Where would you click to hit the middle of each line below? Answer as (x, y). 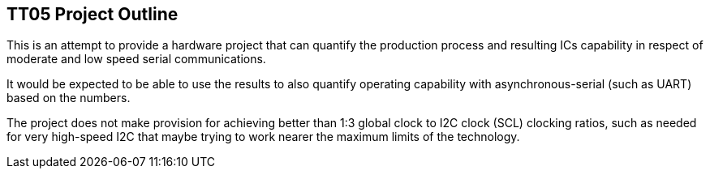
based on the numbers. (69, 98)
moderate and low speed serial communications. (136, 59)
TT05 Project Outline (93, 14)
